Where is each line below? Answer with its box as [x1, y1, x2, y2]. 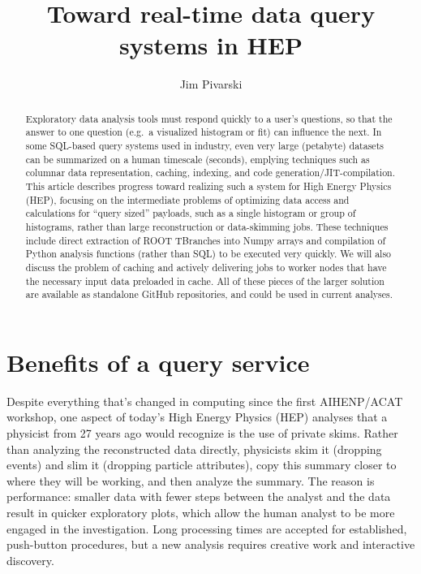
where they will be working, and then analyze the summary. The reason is [6, 472, 375, 489]
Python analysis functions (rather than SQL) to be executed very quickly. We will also [25, 247, 392, 261]
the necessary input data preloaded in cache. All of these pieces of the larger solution [25, 274, 384, 287]
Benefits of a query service [6, 345, 310, 378]
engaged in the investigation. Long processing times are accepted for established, [6, 520, 407, 537]
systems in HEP [119, 28, 303, 62]
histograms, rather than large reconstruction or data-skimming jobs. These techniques [25, 219, 389, 233]
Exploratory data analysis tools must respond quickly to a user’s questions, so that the [25, 111, 393, 125]
